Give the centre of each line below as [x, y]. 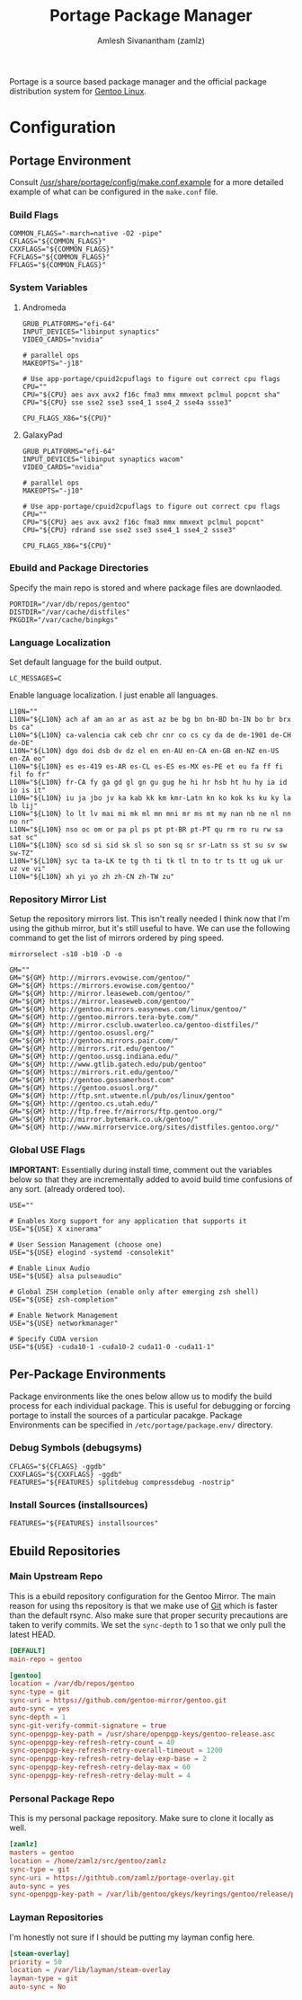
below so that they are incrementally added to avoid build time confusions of [151, 1179]
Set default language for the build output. [85, 662]
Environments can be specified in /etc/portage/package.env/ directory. [141, 1425]
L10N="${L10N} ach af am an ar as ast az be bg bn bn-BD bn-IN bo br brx [151, 720]
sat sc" [24, 838]
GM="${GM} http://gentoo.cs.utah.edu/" [84, 1104]
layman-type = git [44, 1978]
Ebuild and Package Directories [79, 568]
